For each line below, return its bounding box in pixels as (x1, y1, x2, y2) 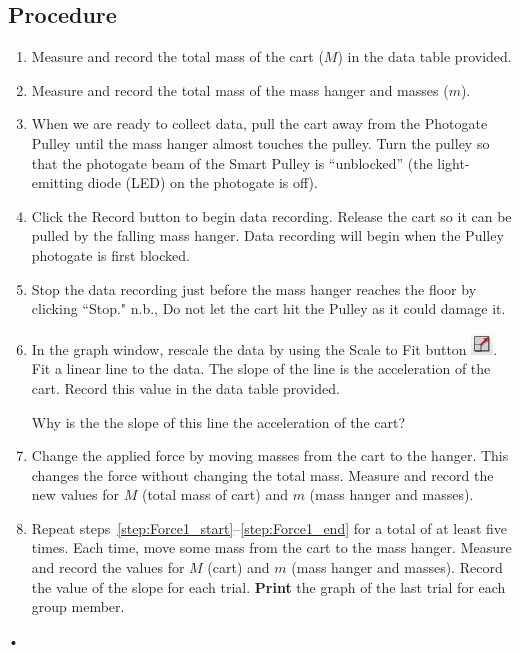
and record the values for (31, 557, 185, 578)
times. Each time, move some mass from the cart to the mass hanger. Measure (31, 537, 512, 558)
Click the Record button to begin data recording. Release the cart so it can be (31, 205, 512, 226)
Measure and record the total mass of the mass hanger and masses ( (31, 79, 449, 100)
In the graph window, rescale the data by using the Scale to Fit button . (31, 338, 498, 359)
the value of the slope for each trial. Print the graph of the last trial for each (31, 576, 506, 597)
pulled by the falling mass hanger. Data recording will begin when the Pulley (31, 225, 504, 246)
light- (437, 152, 470, 173)
